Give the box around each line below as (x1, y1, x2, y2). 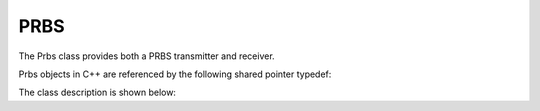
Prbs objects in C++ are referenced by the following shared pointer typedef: (18, 68, 332, 80)
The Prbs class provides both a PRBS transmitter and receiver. (18, 50, 275, 62)
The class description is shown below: (18, 86, 177, 99)
